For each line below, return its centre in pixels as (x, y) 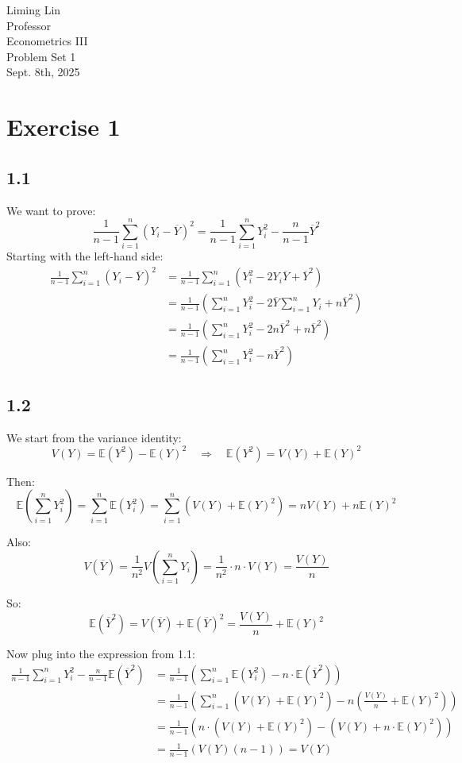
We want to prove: (51, 210)
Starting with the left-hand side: (85, 256)
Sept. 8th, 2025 (43, 72)
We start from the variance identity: (94, 437)
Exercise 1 (64, 127)
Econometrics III (47, 41)
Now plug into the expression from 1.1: (101, 654)
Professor (29, 25)
